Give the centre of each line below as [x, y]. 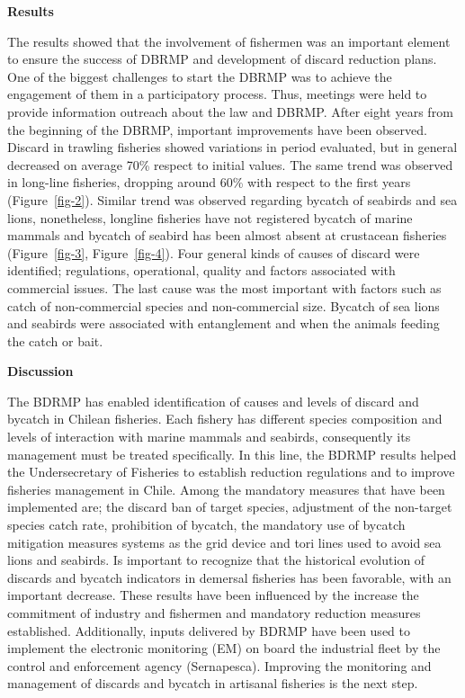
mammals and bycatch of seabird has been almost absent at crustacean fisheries [227, 235]
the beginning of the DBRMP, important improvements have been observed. [217, 129]
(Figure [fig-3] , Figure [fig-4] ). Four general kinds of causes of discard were [214, 252]
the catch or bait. [55, 340]
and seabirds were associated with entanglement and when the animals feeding [224, 323]
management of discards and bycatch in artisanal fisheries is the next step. [213, 683]
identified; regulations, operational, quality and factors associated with [201, 270]
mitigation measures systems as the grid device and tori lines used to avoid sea [224, 542]
